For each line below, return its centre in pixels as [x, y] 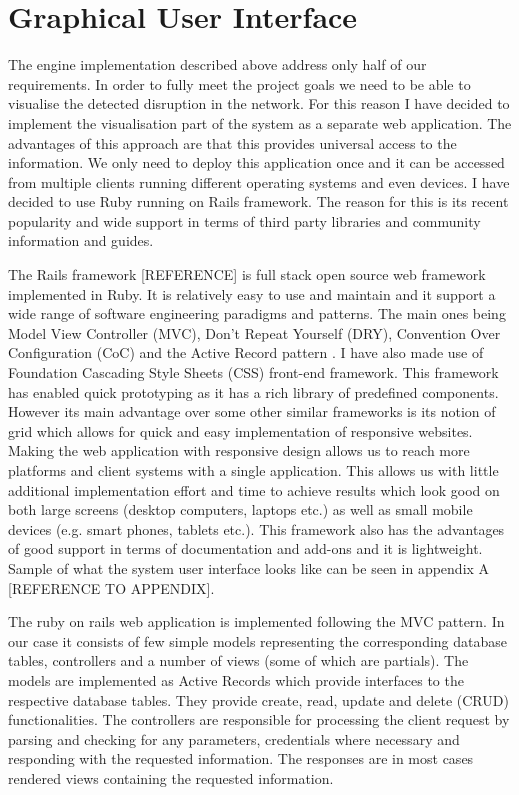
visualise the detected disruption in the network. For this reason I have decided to [259, 103]
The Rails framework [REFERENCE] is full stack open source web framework [247, 274]
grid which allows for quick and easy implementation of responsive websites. [240, 430]
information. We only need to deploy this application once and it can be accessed [256, 162]
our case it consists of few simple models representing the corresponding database [258, 640]
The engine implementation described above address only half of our [217, 64]
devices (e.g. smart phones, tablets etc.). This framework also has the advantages [256, 528]
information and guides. [81, 240]
